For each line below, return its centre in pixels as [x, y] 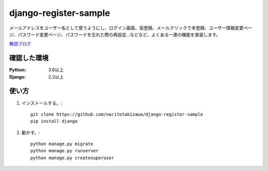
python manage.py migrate [62, 144]
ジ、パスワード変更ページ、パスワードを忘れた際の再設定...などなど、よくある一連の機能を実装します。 [115, 34]
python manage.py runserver [65, 151]
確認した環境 [29, 58]
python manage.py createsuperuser [72, 158]
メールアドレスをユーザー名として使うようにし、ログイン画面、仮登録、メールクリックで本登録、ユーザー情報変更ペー [131, 28]
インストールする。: [42, 103]
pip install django [54, 121]
